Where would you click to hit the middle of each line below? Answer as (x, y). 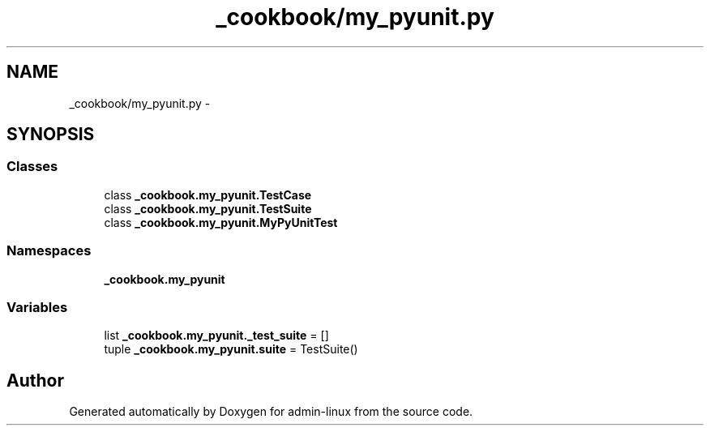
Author (35, 380)
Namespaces (49, 251)
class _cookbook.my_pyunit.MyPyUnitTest (221, 222)
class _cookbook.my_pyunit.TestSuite (208, 208)
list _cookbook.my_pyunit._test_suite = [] (216, 336)
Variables (37, 307)
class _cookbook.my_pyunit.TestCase (208, 195)
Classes (32, 167)
